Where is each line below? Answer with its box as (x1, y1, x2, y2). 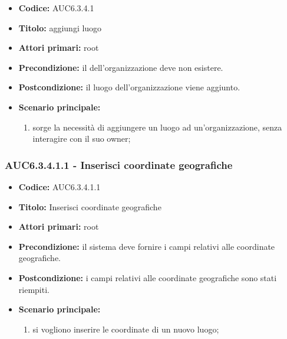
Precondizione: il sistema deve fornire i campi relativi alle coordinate (18, 240, 275, 252)
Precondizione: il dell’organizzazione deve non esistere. (18, 61, 223, 73)
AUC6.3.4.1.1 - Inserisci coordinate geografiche (5, 157, 233, 172)
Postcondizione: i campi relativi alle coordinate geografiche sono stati (18, 271, 277, 283)
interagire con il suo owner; (32, 132, 131, 145)
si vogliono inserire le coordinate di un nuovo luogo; (32, 322, 219, 335)
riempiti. (18, 283, 50, 295)
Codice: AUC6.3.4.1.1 (18, 180, 101, 193)
